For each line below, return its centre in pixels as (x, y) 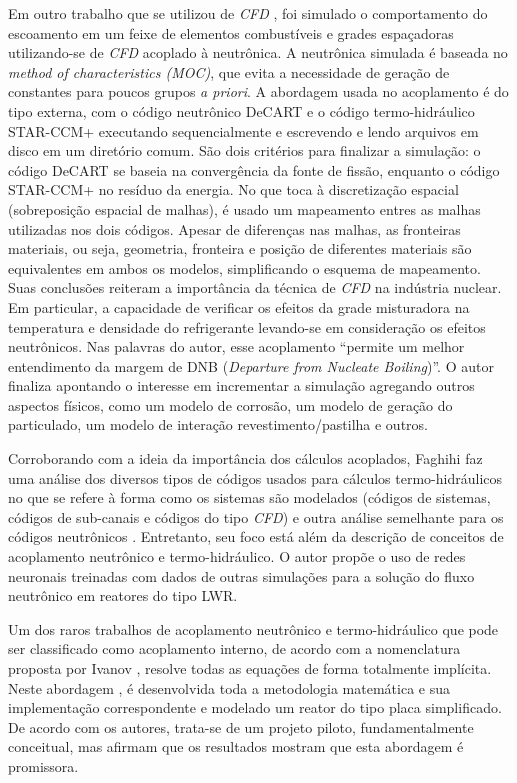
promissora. (43, 765)
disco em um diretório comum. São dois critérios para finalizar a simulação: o (244, 150)
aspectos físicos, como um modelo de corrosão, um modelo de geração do (230, 404)
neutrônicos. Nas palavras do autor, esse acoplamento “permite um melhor (236, 346)
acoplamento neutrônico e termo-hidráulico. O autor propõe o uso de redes (237, 556)
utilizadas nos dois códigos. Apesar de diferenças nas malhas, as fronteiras (234, 228)
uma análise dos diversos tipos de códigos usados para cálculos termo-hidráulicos (255, 477)
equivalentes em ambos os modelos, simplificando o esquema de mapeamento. (244, 267)
